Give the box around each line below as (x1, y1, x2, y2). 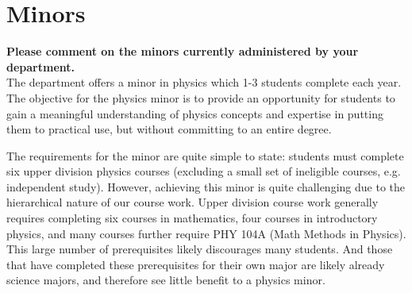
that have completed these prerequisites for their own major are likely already (6, 256, 385, 272)
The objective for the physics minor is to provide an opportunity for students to (6, 89, 395, 106)
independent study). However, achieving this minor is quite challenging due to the (6, 178, 405, 195)
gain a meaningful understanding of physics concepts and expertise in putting (6, 105, 383, 121)
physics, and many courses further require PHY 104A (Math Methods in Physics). (6, 225, 406, 241)
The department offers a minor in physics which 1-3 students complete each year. (6, 74, 402, 91)
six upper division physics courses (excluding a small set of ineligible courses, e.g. (6, 163, 401, 179)
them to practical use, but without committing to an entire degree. (6, 121, 332, 137)
